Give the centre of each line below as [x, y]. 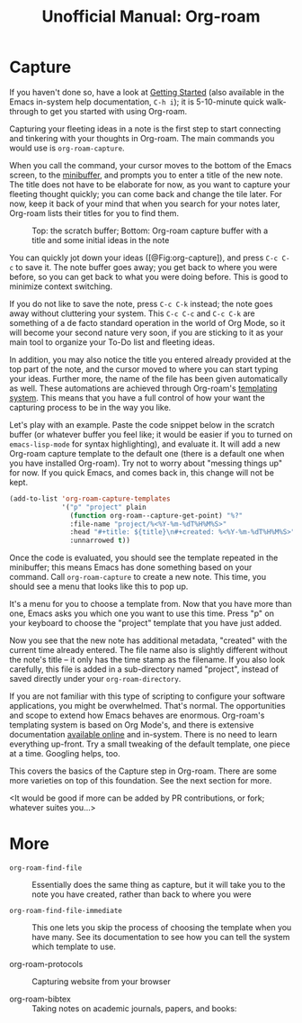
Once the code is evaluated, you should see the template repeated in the [144, 558]
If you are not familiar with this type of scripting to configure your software [147, 696]
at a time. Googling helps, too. [65, 754]
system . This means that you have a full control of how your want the [137, 397]
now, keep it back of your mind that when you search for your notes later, [145, 204]
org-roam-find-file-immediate [66, 911]
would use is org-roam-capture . [67, 148]
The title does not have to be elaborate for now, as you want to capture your [150, 184]
